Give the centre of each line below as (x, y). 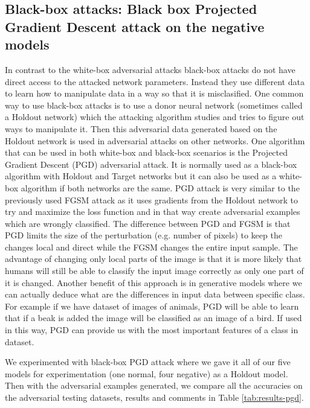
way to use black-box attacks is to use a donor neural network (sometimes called (154, 105)
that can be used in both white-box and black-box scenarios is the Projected (147, 152)
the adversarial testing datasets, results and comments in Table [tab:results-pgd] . (154, 397)
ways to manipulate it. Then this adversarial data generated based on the (141, 128)
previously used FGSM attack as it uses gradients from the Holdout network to (152, 199)
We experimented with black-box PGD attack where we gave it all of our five (148, 362)
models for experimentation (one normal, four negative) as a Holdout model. (147, 373)
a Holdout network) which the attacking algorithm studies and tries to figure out (155, 117)
